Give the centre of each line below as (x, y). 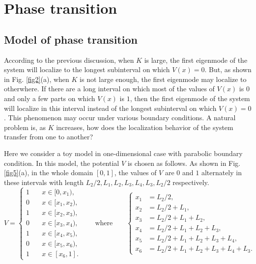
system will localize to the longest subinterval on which (87, 69)
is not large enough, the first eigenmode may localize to (163, 79)
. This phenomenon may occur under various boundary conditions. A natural (120, 118)
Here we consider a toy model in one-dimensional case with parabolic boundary (123, 153)
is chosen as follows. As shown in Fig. (184, 163)
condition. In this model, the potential (62, 163)
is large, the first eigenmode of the (196, 60)
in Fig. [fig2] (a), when (37, 79)
